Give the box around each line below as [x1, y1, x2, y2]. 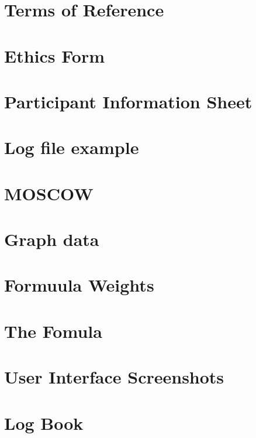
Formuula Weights [4, 273, 154, 297]
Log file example [4, 135, 139, 159]
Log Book [4, 410, 84, 434]
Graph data [4, 227, 99, 251]
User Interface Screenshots [4, 365, 224, 389]
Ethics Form [4, 43, 105, 67]
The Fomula [4, 319, 102, 343]
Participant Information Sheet [4, 89, 252, 113]
